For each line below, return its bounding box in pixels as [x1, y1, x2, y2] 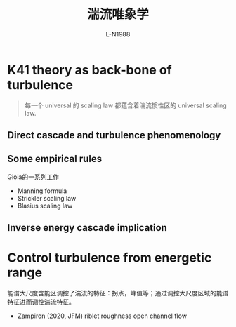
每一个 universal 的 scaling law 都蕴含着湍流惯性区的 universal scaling [24, 101, 227, 109]
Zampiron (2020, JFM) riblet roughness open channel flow [17, 312, 188, 320]
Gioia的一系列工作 [7, 173, 60, 181]
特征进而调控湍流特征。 [7, 298, 75, 306]
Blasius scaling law [17, 201, 73, 210]
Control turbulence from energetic [7, 250, 212, 266]
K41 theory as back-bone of [7, 62, 172, 78]
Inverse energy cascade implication [7, 222, 167, 234]
